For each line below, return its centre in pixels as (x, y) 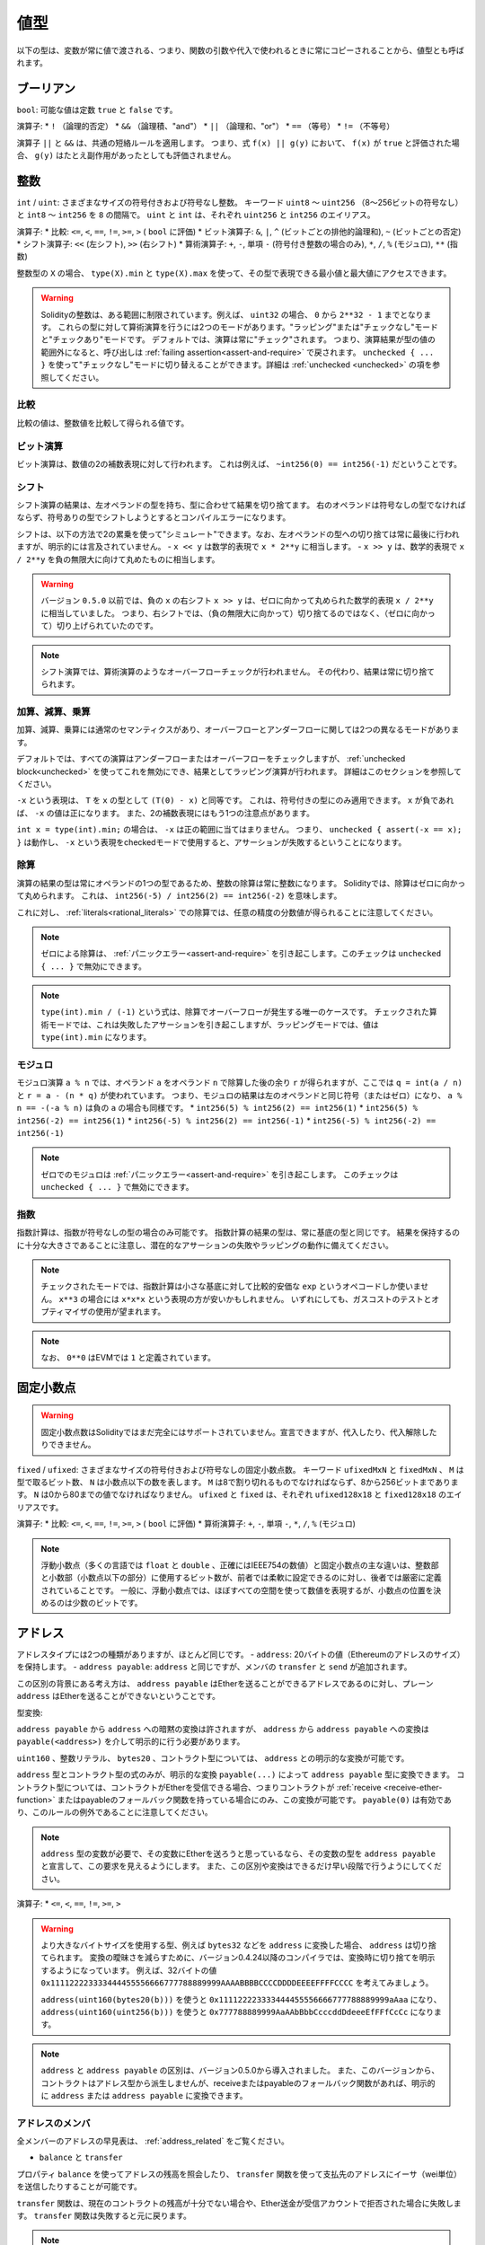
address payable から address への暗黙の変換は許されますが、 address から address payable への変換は (223, 1729)
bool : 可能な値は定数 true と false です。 (97, 110)
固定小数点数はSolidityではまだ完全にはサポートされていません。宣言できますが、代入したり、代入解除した (239, 1431)
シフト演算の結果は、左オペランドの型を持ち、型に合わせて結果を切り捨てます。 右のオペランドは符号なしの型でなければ (241, 505)
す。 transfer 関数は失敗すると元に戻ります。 (104, 2216)
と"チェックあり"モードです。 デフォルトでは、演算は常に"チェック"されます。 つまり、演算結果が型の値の (238, 339)
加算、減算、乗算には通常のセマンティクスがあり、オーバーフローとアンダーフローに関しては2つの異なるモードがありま (238, 730)
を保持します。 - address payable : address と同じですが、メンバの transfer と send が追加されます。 (214, 1667)
